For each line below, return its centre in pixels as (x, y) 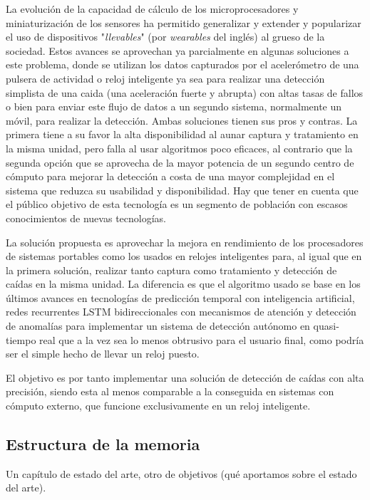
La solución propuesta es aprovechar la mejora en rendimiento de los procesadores (185, 242)
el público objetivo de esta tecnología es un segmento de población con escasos (177, 204)
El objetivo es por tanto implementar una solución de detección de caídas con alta (185, 377)
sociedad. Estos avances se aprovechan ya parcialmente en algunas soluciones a (178, 50)
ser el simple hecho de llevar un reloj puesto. (103, 354)
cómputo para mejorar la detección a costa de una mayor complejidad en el (170, 176)
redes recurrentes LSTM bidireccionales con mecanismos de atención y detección (181, 312)
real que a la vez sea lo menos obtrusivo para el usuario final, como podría (202, 339)
